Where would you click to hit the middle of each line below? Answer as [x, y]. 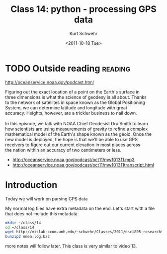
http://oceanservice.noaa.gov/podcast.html [49, 82]
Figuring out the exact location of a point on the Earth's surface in [73, 92]
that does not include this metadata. [42, 213]
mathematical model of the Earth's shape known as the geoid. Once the [79, 134]
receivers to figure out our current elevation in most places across [73, 145]
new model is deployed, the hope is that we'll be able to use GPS [71, 139]
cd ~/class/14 [20, 227]
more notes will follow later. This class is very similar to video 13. [71, 246]
